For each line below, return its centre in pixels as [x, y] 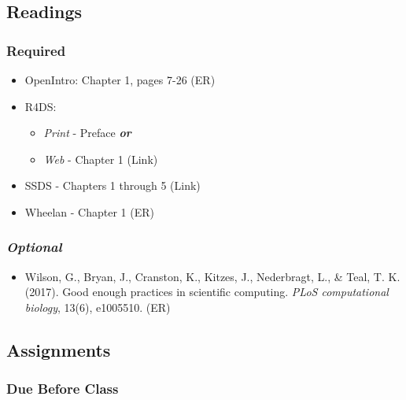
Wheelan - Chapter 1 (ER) [89, 211]
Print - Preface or [87, 133]
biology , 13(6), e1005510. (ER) [98, 307]
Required [36, 50]
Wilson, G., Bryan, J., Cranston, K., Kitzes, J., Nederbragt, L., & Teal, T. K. [212, 276]
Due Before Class [63, 389]
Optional [34, 247]
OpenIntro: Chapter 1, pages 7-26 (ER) [120, 80]
